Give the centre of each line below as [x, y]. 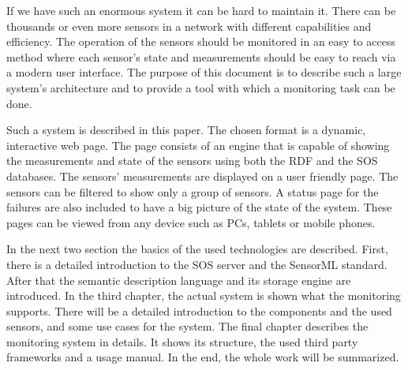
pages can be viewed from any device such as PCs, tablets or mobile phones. [191, 222]
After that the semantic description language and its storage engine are [179, 280]
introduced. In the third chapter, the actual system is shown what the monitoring [204, 295]
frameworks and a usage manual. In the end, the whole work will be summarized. [203, 357]
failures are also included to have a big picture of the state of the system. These [199, 207]
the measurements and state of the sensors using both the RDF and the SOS [192, 161]
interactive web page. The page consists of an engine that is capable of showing [198, 145]
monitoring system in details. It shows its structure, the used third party [182, 341]
